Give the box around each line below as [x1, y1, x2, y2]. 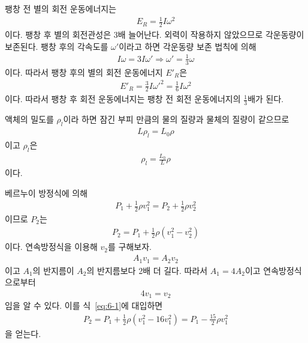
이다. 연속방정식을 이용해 [5, 240, 98, 253]
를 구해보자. [108, 240, 152, 253]
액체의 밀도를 [5, 113, 54, 126]
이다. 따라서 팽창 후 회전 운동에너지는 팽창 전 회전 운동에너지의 [5, 93, 241, 105]
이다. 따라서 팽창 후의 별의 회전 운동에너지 [5, 65, 163, 78]
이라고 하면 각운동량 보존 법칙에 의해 [119, 40, 256, 52]
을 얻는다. [5, 327, 41, 339]
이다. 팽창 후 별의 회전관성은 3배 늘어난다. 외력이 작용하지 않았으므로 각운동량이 [5, 28, 304, 40]
